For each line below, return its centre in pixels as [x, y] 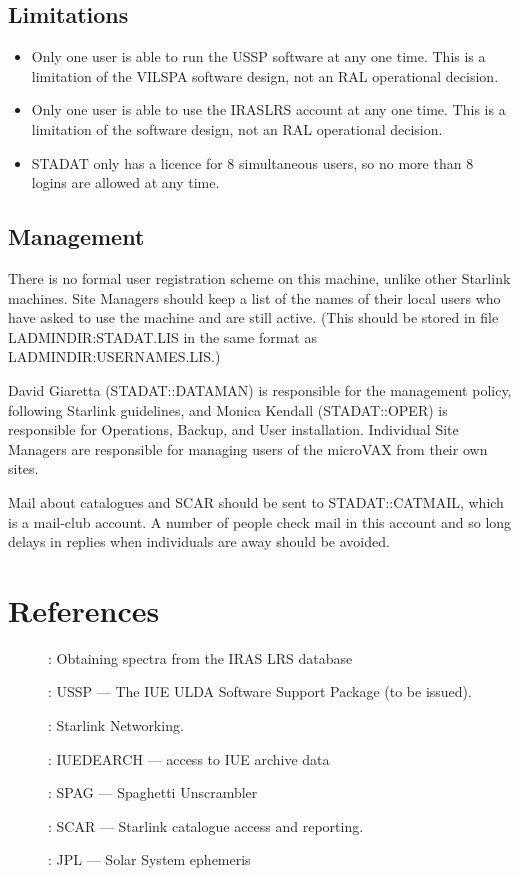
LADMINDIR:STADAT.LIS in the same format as [162, 336]
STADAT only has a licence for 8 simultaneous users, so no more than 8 [252, 162]
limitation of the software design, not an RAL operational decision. [237, 128]
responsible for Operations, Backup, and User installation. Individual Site [233, 429]
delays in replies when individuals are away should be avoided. [199, 541]
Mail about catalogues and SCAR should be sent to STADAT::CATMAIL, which [256, 501]
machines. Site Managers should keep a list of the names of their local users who [254, 297]
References [84, 609]
